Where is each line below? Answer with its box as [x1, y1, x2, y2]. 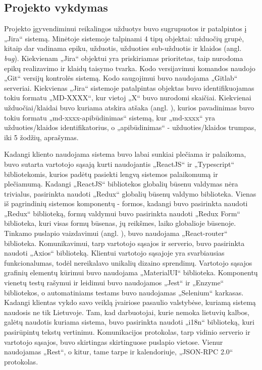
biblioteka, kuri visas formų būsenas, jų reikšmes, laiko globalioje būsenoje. [4, 218, 236, 228]
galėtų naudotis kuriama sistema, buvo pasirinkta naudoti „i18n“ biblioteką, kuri [4, 317, 254, 327]
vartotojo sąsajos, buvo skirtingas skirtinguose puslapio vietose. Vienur [4, 336, 223, 347]
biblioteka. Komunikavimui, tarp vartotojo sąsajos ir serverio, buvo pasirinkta [4, 237, 245, 248]
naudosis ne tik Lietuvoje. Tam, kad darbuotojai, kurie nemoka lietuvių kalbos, [4, 306, 249, 317]
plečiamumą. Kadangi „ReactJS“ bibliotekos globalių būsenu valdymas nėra [4, 178, 238, 189]
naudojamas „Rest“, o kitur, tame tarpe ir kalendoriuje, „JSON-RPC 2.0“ [4, 346, 233, 357]
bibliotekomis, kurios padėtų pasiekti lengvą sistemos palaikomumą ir [4, 168, 218, 179]
